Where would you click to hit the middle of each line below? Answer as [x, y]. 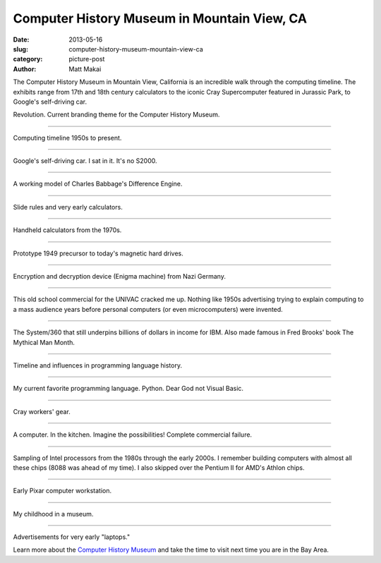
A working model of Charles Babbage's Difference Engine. [98, 184]
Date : [21, 40]
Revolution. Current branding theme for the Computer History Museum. [116, 115]
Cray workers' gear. [42, 411]
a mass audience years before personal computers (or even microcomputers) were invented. [148, 309]
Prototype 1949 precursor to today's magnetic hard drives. [98, 253]
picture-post [87, 59]
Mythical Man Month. [44, 342]
